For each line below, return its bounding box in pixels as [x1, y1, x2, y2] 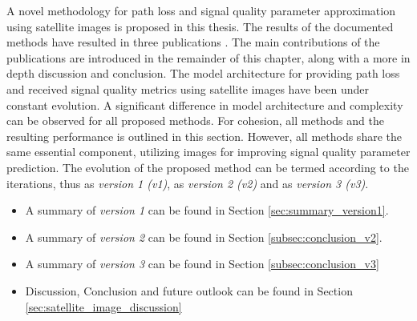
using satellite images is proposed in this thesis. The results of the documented [6, 18, 394, 34]
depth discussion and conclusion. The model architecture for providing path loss [6, 65, 400, 82]
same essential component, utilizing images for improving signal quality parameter [6, 143, 411, 160]
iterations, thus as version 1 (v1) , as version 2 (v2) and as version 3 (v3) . [6, 175, 369, 191]
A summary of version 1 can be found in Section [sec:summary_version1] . [25, 202, 389, 219]
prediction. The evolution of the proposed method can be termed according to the [6, 158, 409, 175]
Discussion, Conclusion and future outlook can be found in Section [25, 282, 353, 299]
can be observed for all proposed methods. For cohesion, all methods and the [6, 112, 384, 129]
